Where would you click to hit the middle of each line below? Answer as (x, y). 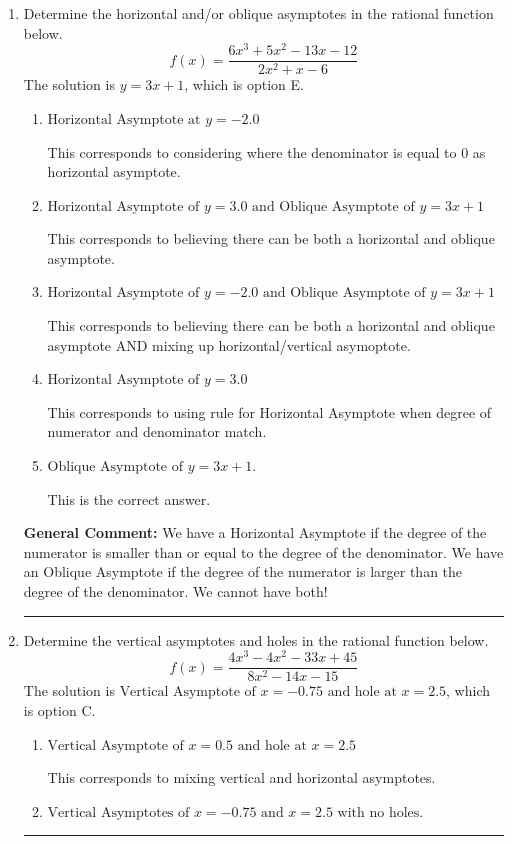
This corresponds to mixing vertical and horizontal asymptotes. (241, 777)
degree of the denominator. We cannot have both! (175, 591)
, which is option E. (244, 84)
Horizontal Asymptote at (124, 119)
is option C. (59, 709)
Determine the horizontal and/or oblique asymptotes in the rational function (258, 13)
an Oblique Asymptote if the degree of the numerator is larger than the (243, 571)
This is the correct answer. (129, 498)
